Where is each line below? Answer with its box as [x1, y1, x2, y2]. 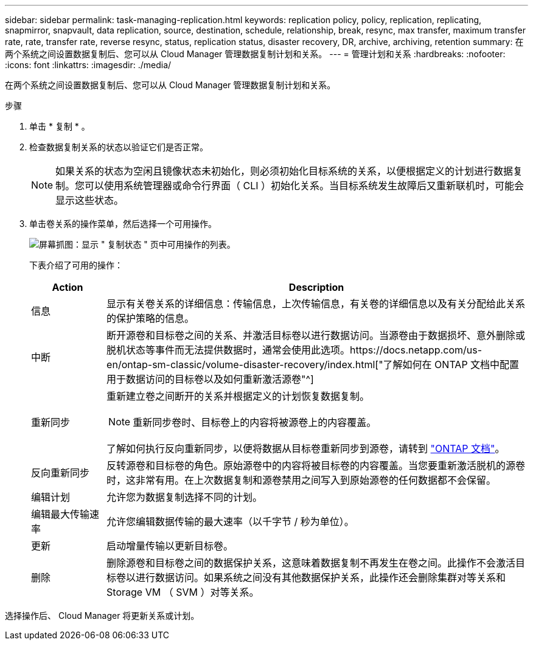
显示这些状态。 [55, 194, 124, 206]
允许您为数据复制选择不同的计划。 [106, 491, 263, 503]
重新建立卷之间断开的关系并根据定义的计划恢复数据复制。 [106, 390, 370, 402]
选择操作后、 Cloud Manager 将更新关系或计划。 [5, 610, 200, 621]
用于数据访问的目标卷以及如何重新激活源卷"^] [106, 373, 314, 385]
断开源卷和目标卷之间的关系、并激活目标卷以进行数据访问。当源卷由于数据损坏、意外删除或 [106, 329, 526, 341]
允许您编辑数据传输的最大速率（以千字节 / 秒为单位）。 [106, 515, 354, 528]
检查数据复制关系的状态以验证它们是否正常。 [29, 142, 208, 152]
